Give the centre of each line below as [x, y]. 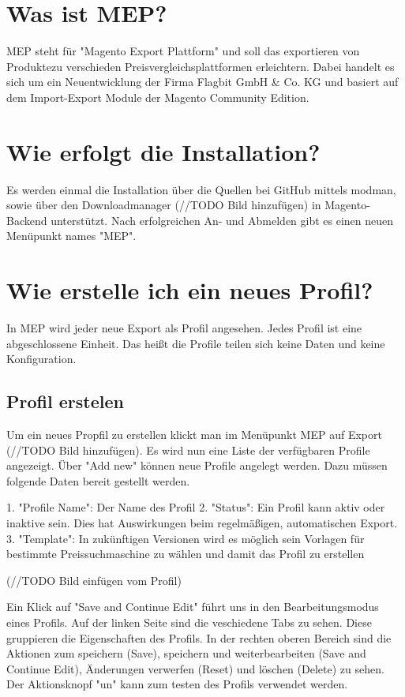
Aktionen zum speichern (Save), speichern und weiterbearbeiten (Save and [186, 653]
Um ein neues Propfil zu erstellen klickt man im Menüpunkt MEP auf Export [194, 435]
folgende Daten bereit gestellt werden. [98, 480]
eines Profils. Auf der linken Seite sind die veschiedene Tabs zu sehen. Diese [189, 622]
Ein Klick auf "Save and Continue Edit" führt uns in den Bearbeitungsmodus [193, 607]
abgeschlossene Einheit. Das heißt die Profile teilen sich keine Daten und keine [196, 343]
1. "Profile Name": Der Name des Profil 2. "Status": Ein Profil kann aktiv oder [196, 507]
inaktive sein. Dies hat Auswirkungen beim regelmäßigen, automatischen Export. [202, 523]
